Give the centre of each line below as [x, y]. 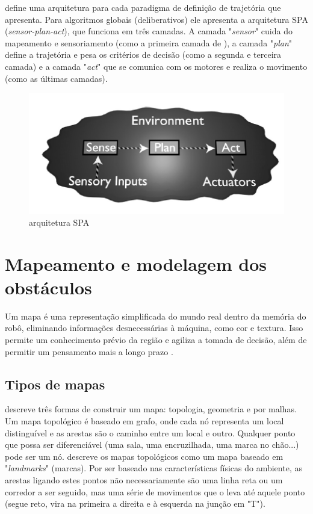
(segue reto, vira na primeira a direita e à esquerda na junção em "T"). [135, 503]
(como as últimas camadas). [56, 78]
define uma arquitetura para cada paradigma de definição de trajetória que [143, 7]
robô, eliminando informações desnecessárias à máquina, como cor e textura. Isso [154, 328]
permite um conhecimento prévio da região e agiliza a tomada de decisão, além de [156, 340]
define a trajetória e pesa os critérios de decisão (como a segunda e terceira [143, 54]
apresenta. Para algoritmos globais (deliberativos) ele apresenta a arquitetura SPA [156, 19]
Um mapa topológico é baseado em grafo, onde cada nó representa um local [144, 421]
